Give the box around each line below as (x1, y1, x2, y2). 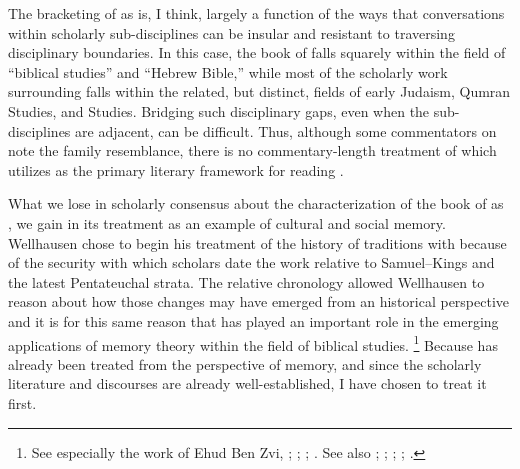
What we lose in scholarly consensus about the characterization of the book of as (8, 193, 504, 214)
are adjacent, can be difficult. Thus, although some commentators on (75, 120, 497, 141)
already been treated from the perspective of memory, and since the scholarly (8, 353, 482, 374)
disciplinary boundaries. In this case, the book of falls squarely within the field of (8, 42, 506, 63)
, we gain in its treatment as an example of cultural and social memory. (8, 212, 446, 233)
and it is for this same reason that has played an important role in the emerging (8, 310, 499, 331)
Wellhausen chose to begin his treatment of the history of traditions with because (8, 232, 507, 253)
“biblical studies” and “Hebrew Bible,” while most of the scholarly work (8, 61, 448, 82)
